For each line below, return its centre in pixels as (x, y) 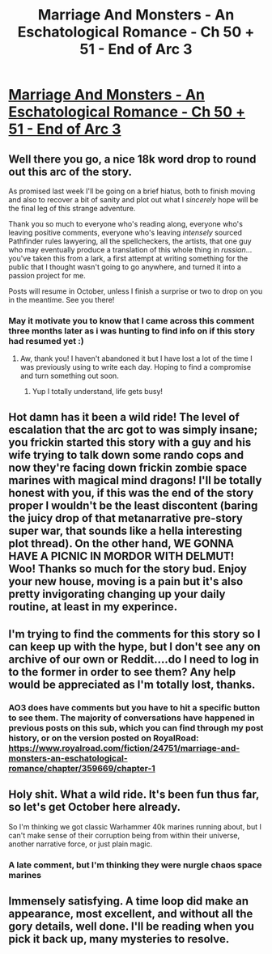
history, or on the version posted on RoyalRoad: (104, 738)
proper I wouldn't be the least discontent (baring (133, 505)
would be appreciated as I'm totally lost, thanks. (132, 685)
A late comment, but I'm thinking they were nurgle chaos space (135, 865)
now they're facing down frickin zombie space (128, 467)
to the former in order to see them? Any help (122, 672)
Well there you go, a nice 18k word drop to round (132, 159)
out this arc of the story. (70, 172)
